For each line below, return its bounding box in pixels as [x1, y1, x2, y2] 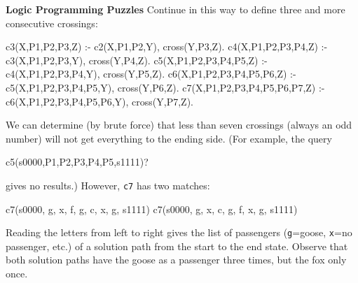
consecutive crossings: [6, 15, 98, 30]
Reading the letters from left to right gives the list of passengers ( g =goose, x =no [6, 225, 352, 240]
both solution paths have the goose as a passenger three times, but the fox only [6, 252, 347, 267]
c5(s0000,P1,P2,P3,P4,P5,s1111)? [6, 154, 149, 169]
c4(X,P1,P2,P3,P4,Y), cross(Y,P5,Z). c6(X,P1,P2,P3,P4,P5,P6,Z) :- [6, 66, 296, 81]
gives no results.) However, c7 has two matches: [6, 177, 210, 192]
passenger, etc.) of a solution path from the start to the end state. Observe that [6, 238, 348, 253]
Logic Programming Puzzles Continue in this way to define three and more [6, 2, 345, 16]
